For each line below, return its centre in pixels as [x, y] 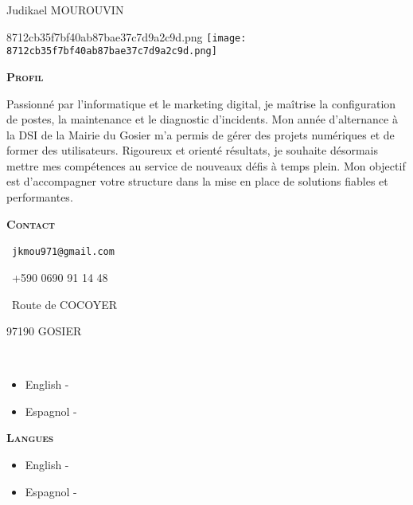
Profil [25, 76]
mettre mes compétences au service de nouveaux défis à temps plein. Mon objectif [206, 165]
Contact [31, 223]
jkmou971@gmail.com [63, 252]
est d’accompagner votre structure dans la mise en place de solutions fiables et [197, 181]
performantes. [40, 197]
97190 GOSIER [44, 331]
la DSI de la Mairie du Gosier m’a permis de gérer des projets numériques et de [201, 134]
